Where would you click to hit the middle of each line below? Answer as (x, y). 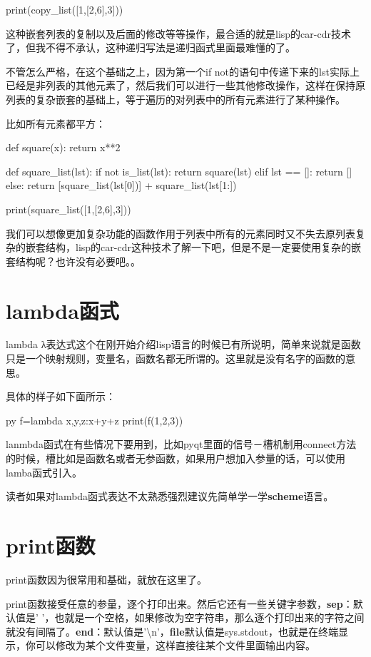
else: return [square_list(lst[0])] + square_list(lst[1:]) (121, 185)
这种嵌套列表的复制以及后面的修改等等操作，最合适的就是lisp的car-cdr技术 (178, 33)
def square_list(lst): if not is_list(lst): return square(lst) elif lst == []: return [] (179, 171)
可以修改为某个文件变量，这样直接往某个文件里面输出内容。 (175, 645)
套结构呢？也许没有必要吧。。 (73, 261)
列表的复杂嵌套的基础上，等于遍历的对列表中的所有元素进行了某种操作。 (176, 99)
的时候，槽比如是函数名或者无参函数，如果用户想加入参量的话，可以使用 (176, 458)
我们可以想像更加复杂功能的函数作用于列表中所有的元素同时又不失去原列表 (181, 233)
